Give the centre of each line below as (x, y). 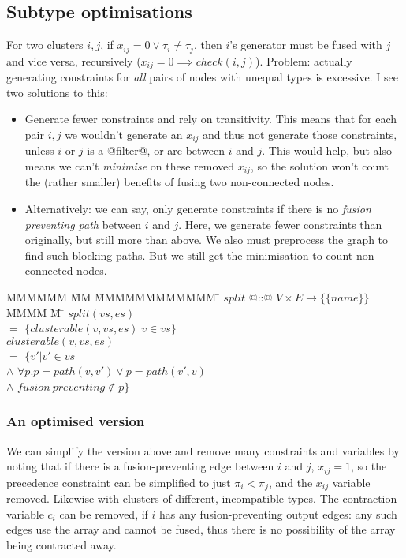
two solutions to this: (57, 92)
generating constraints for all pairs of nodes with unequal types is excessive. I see (202, 77)
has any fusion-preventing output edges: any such (278, 513)
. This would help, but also (327, 150)
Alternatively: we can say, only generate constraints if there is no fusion (198, 208)
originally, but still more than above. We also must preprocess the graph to (207, 240)
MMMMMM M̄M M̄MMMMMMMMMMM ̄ (113, 296)
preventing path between (83, 224)
